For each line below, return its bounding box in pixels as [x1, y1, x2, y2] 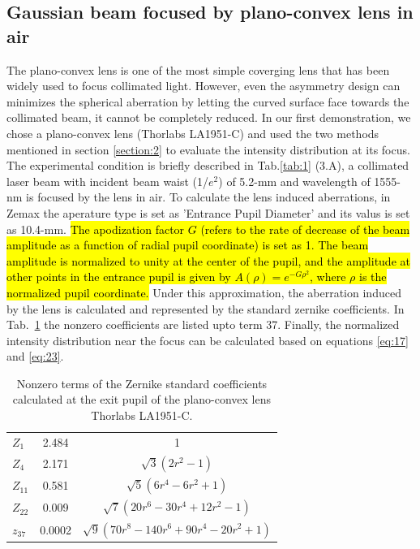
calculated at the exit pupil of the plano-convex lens [12, 391, 272, 408]
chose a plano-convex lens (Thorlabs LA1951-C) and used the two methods [6, 124, 379, 141]
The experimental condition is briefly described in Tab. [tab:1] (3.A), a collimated [6, 157, 409, 174]
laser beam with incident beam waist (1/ [6, 172, 209, 189]
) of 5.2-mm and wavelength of [218, 172, 371, 189]
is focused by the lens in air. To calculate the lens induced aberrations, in [26, 188, 391, 205]
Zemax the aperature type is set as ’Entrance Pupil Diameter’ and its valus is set [6, 204, 410, 221]
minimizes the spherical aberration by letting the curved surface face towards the [6, 93, 409, 110]
